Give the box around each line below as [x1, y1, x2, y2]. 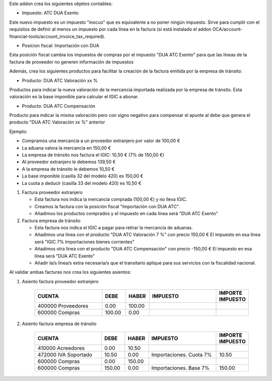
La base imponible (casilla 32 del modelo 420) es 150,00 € [22, 173, 144, 179]
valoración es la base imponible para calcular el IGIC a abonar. [9, 94, 139, 100]
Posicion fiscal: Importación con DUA [22, 42, 99, 48]
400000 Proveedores [37, 302, 89, 309]
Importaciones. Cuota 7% [151, 351, 212, 358]
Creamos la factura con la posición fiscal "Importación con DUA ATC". [34, 203, 180, 209]
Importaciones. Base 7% [151, 364, 210, 371]
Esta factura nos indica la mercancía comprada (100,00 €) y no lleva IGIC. [34, 197, 187, 203]
